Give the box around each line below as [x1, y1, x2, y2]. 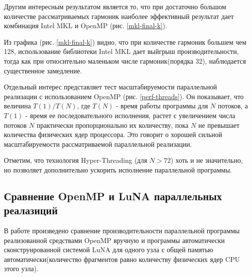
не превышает [198, 120, 240, 130]
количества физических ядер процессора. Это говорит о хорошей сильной [4, 129, 222, 139]
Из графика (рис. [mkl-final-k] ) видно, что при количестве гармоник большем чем [4, 36, 247, 47]
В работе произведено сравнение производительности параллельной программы [4, 225, 240, 236]
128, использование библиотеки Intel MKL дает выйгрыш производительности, [4, 46, 239, 56]
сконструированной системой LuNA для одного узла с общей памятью [4, 244, 213, 255]
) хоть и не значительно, [170, 155, 243, 165]
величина [4, 101, 31, 111]
